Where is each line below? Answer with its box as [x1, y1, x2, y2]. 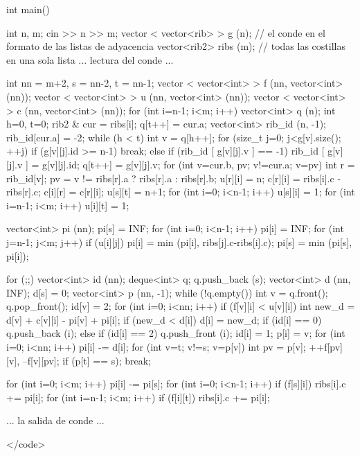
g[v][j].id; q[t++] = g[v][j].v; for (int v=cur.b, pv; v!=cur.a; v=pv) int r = [42, 157, 355, 171]
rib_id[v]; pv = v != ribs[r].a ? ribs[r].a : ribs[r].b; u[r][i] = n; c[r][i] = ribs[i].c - [6, 170, 341, 185]
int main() [6, 2, 50, 16]
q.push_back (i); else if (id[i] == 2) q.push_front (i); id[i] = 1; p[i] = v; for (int [6, 326, 345, 340]
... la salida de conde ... [6, 413, 105, 428]
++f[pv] [309, 340, 343, 354]
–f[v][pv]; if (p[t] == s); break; [22, 353, 152, 367]
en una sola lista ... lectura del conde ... [6, 52, 174, 67]
